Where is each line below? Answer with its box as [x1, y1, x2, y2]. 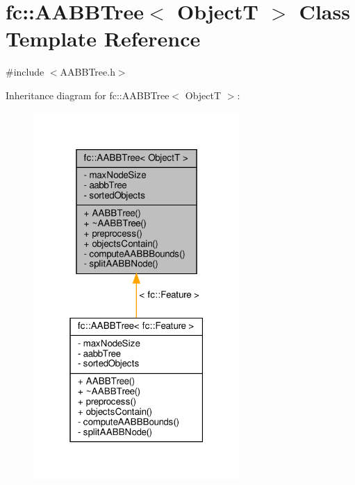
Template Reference [6, 24, 201, 53]
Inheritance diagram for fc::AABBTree [6, 87, 170, 102]
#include [6, 65, 44, 79]
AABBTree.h [60, 65, 115, 79]
